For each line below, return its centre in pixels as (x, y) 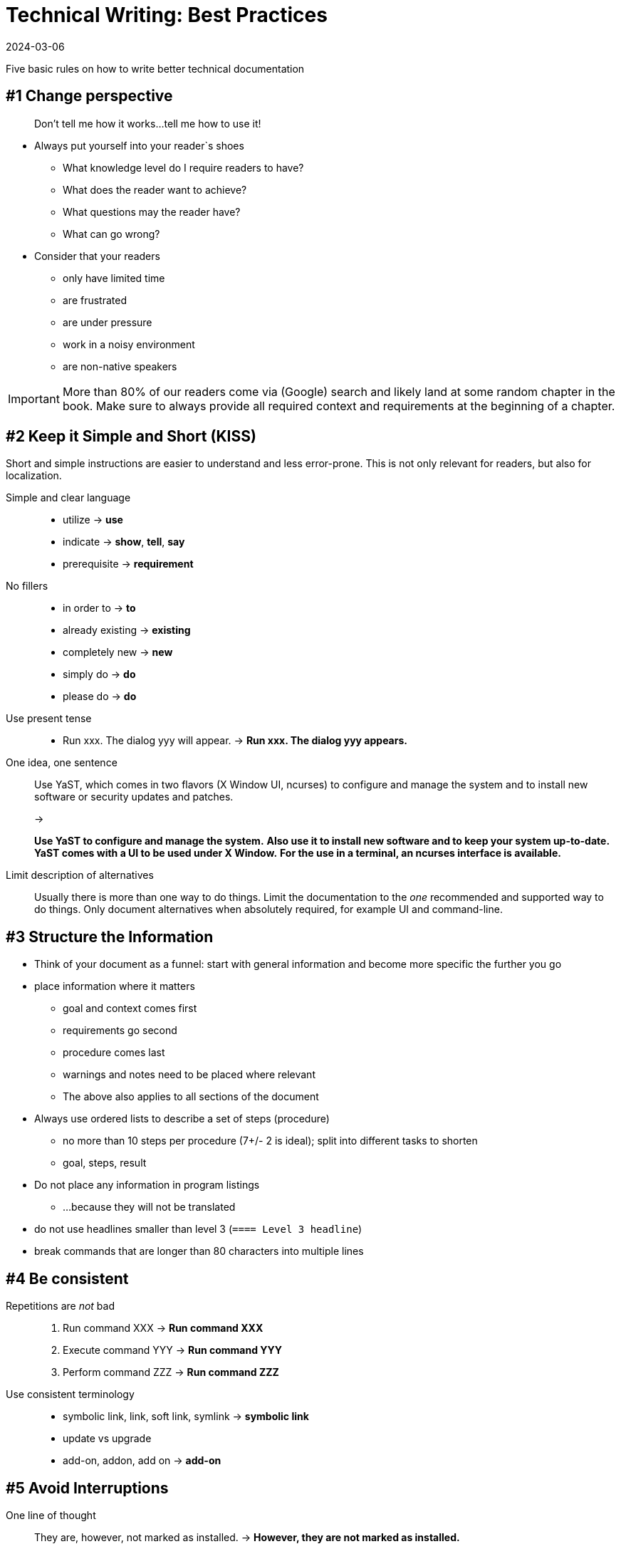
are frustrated (95, 300)
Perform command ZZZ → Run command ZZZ (171, 1372)
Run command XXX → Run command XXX (163, 1328)
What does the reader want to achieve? (155, 189)
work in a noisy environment (129, 344)
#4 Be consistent (67, 1278)
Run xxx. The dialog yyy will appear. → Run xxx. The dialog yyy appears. (235, 741)
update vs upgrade (107, 1439)
